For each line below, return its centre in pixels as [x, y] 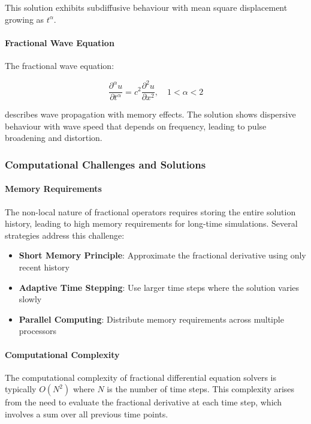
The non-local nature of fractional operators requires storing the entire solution [150, 211]
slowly [30, 299]
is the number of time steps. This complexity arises [201, 389]
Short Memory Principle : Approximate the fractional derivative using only [162, 255]
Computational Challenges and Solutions [105, 164]
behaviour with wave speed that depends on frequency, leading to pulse [136, 126]
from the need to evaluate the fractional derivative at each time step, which [144, 402]
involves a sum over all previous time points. [87, 414]
